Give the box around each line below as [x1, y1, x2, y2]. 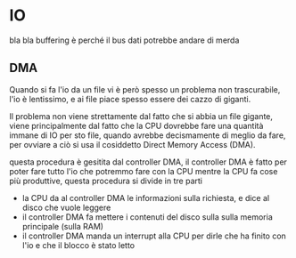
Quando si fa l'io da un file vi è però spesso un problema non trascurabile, [9, 84, 281, 94]
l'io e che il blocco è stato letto [21, 239, 136, 250]
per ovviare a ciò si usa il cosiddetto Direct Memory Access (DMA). [9, 139, 256, 149]
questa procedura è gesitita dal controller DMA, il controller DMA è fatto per [9, 157, 288, 167]
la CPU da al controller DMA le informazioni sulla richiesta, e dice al [21, 192, 270, 203]
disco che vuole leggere [21, 202, 111, 213]
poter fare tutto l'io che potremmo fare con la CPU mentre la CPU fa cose [9, 165, 278, 176]
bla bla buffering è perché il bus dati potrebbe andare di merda [9, 35, 240, 45]
